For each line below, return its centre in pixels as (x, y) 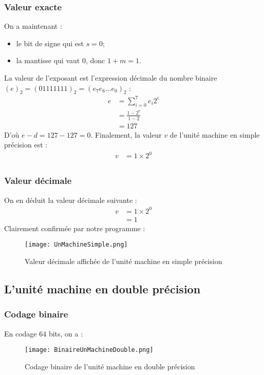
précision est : (26, 145)
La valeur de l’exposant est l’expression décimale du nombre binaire (111, 78)
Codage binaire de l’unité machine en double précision (110, 366)
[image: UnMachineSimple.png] (76, 245)
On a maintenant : (33, 26)
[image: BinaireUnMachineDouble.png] (89, 350)
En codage (21, 333)
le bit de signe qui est (50, 43)
